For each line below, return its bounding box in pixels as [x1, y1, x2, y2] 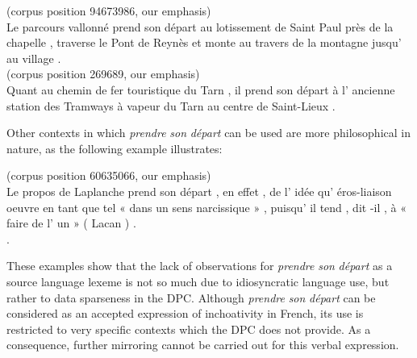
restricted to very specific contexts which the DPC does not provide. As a [6, 320, 371, 337]
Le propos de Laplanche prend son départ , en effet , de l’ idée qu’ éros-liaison [6, 182, 392, 199]
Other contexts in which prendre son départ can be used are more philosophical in [6, 124, 411, 141]
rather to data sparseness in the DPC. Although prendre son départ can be [6, 289, 376, 306]
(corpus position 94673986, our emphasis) [6, 2, 211, 19]
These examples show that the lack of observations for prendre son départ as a [6, 257, 393, 274]
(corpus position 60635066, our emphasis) [6, 167, 211, 184]
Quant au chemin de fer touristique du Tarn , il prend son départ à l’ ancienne [6, 81, 395, 98]
